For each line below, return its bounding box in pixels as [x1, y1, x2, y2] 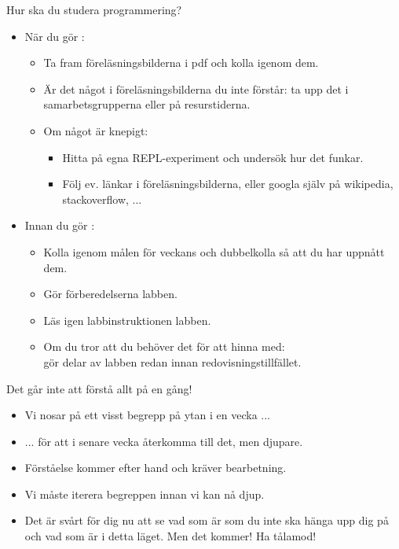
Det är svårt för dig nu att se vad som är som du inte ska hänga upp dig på [24, 512, 389, 529]
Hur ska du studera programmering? [6, 2, 182, 17]
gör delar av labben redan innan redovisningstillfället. [43, 353, 302, 370]
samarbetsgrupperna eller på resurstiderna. [43, 96, 251, 112]
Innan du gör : [24, 217, 95, 234]
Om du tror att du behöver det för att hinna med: [43, 338, 285, 355]
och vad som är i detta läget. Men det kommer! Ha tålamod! [24, 528, 317, 544]
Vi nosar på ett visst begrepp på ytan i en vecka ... [24, 407, 270, 423]
